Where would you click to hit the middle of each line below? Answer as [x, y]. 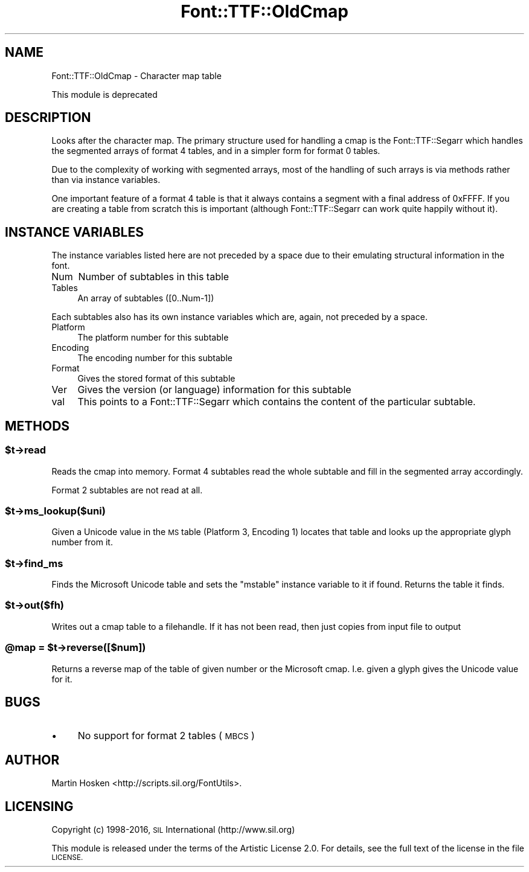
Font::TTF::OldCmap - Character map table [136, 75]
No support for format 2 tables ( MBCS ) [166, 736]
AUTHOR [32, 760]
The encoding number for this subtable [155, 358]
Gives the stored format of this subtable [156, 379]
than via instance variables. [106, 180]
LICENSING [39, 806]
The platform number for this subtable [153, 338]
